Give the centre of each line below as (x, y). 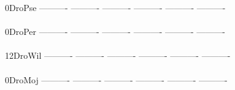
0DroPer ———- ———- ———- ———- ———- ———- (115, 32)
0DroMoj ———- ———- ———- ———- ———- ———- (116, 79)
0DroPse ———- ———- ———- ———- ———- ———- (115, 7)
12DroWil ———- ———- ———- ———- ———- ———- (118, 55)
